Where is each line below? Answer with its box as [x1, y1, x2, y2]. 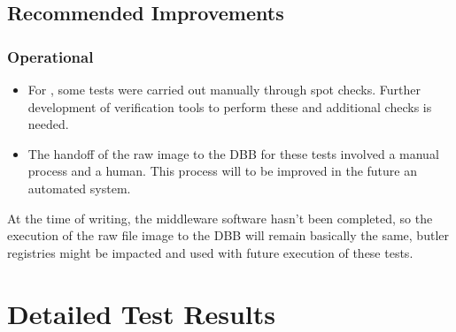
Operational [7, 45, 94, 67]
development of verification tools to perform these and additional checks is [27, 97, 432, 116]
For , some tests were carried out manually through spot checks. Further [27, 80, 421, 98]
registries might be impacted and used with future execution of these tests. [7, 243, 413, 261]
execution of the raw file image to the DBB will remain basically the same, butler [7, 226, 449, 245]
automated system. [27, 178, 131, 197]
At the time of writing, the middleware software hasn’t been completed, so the [7, 208, 433, 227]
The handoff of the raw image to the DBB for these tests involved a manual [27, 144, 439, 162]
